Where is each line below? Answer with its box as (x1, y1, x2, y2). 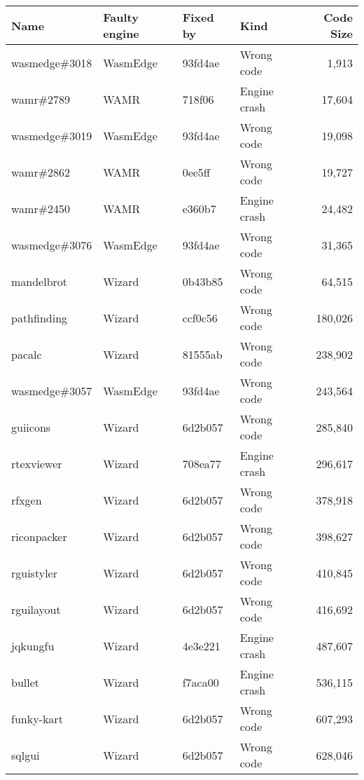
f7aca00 (182, 673, 219, 690)
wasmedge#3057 (11, 382, 92, 399)
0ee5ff (182, 163, 211, 180)
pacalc (11, 345, 42, 362)
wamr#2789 (11, 90, 71, 107)
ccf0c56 (182, 309, 218, 326)
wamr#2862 (11, 163, 71, 180)
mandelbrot (11, 273, 68, 289)
